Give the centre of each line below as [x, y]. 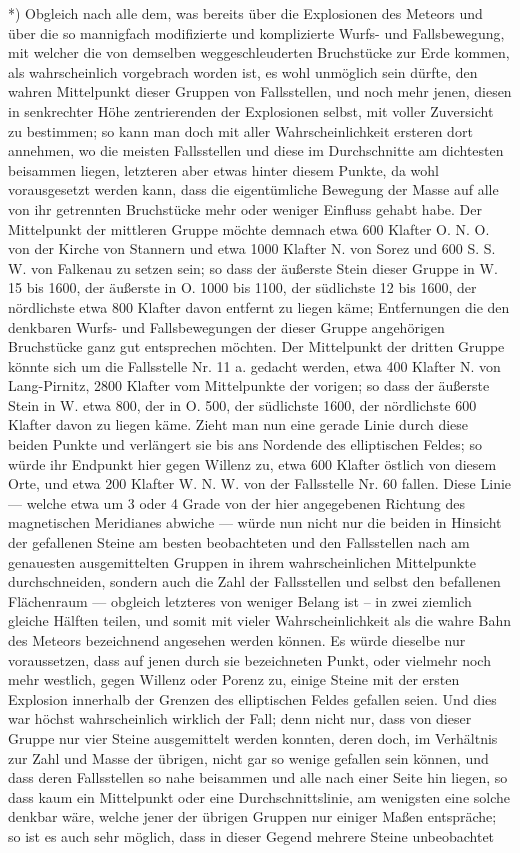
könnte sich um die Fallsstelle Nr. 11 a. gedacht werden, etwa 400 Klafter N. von [254, 365]
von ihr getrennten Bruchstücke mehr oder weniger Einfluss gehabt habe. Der [245, 208]
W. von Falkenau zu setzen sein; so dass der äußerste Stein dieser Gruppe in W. [253, 267]
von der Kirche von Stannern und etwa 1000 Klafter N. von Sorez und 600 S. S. [252, 248]
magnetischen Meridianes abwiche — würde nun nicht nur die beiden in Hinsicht [255, 522]
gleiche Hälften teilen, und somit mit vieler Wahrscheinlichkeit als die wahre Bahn [259, 620]
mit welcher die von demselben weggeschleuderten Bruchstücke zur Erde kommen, [259, 52]
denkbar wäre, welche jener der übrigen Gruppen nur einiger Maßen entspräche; [252, 816]
